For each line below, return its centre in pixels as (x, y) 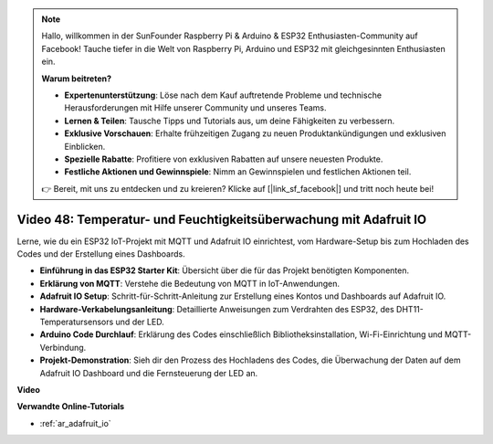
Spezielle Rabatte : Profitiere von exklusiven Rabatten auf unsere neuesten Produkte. (224, 159)
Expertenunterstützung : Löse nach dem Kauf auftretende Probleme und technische (223, 95)
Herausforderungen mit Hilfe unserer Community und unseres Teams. (196, 108)
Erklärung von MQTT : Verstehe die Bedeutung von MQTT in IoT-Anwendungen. (189, 283)
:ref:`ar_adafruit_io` (75, 423)
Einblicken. (85, 146)
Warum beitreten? (77, 79)
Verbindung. (63, 347)
